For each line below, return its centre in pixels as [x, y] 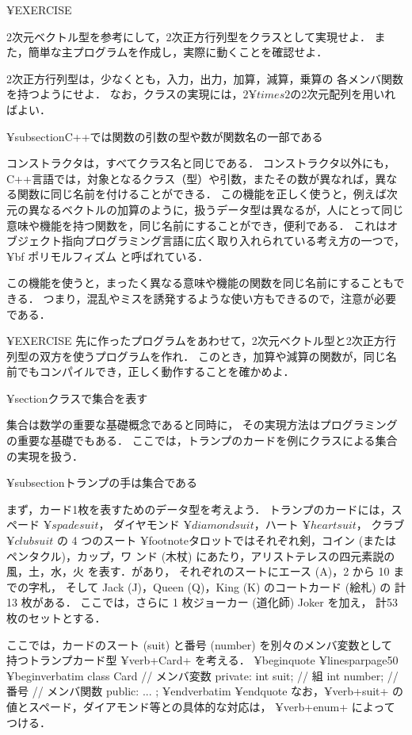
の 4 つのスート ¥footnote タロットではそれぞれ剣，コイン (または [227, 540]
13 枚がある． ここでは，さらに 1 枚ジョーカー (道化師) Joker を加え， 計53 [202, 602]
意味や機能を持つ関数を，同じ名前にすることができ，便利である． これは [197, 225]
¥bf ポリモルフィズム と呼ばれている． [108, 256]
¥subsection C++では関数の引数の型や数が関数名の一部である [165, 136]
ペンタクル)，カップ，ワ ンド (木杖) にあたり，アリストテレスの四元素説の [201, 555]
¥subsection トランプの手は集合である [102, 482]
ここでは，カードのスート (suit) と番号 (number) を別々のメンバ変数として [199, 644]
